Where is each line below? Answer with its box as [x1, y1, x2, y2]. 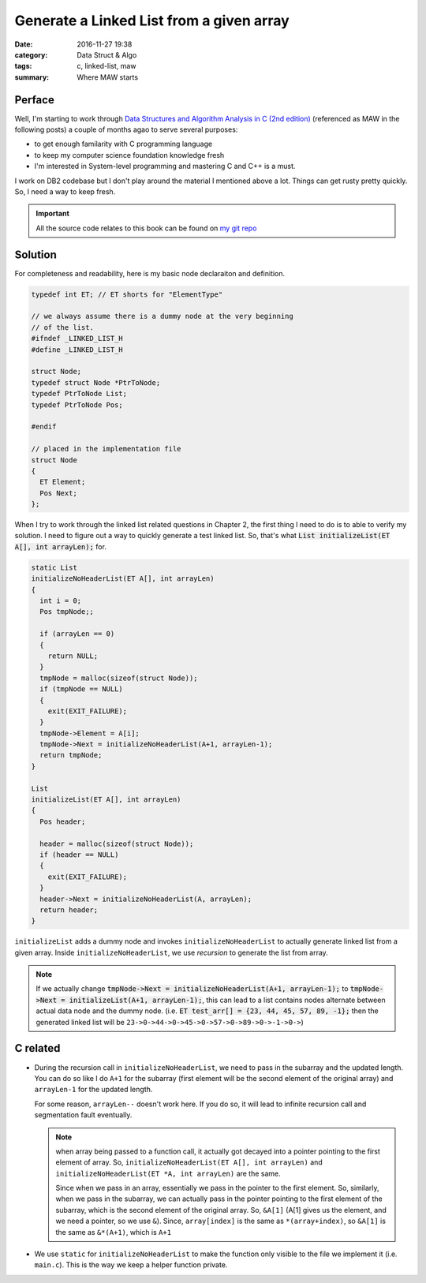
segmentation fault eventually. [34, 1110, 133, 1120]
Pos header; [39, 817, 86, 826]
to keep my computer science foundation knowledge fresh [34, 150, 225, 159]
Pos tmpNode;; [39, 608, 95, 616]
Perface [14, 93, 54, 107]
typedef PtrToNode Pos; [31, 400, 124, 410]
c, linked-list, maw [77, 62, 136, 71]
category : [14, 50, 48, 59]
